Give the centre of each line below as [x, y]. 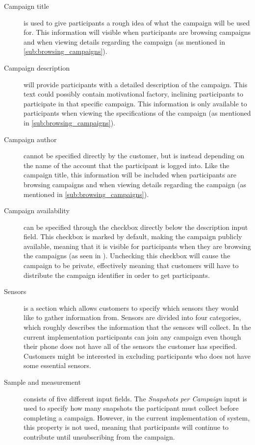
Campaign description [37, 67]
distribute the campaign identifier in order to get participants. [117, 275]
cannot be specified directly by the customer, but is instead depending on [134, 156]
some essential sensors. [57, 365]
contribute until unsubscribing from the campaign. [99, 436]
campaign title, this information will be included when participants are [130, 175]
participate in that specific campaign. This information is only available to [135, 103]
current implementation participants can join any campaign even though [132, 336]
